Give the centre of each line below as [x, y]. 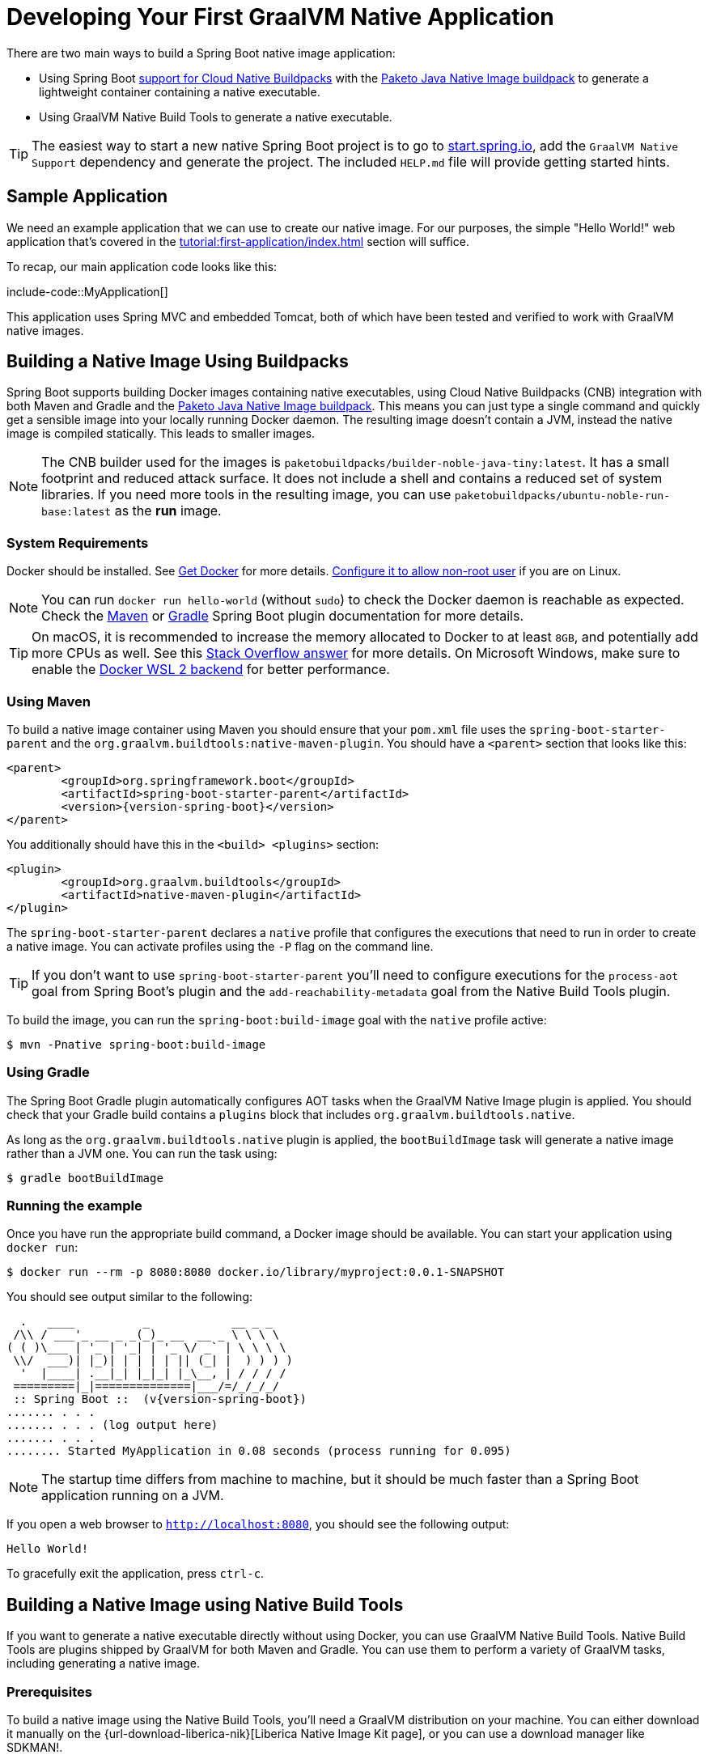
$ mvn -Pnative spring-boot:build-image [136, 1044]
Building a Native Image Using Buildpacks [178, 362]
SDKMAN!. [35, 1748]
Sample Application [87, 197]
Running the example [74, 1206]
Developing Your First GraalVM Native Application [280, 17]
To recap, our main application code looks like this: [142, 266]
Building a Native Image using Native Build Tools [205, 1604]
